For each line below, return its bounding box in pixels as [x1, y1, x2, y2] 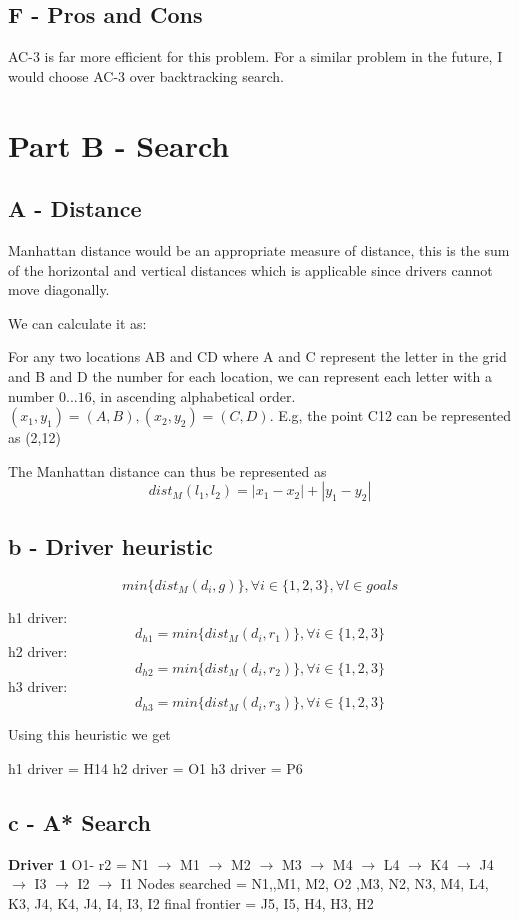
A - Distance [8, 193, 142, 224]
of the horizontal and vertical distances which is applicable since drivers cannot [8, 259, 493, 280]
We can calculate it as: [8, 312, 147, 333]
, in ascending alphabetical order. [91, 385, 296, 406]
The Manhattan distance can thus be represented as [8, 460, 327, 481]
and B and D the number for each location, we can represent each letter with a [8, 365, 493, 386]
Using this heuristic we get [8, 724, 171, 745]
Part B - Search [8, 124, 230, 165]
